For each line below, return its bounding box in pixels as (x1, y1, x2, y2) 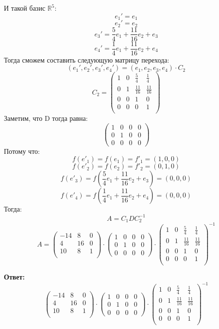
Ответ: (4, 272, 25, 282)
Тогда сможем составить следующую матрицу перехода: (4, 54, 169, 65)
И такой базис (4, 3, 46, 13)
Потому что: (4, 146, 40, 156)
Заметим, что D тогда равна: (4, 113, 88, 123)
